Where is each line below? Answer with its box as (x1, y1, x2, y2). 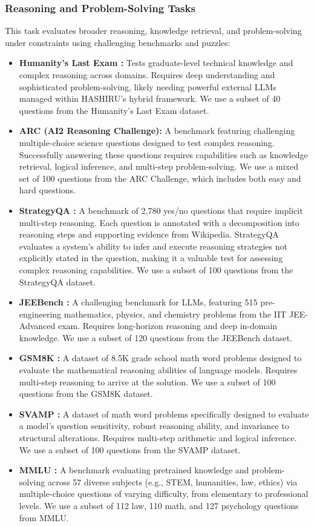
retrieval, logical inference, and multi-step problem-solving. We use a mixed (19, 160, 299, 173)
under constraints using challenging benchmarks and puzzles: (5, 36, 231, 48)
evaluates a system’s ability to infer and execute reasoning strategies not (19, 239, 287, 252)
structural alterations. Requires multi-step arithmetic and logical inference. (19, 431, 297, 444)
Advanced (19, 319, 56, 332)
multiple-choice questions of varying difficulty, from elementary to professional (19, 487, 309, 500)
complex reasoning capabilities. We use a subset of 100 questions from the (19, 263, 293, 276)
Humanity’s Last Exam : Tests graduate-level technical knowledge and (19, 56, 293, 69)
